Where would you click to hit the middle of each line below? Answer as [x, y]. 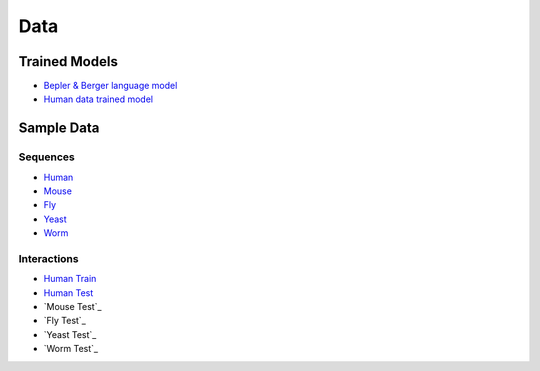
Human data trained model [98, 99]
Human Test [68, 292]
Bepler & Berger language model [110, 86]
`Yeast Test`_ [70, 334]
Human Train [70, 279]
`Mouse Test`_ [72, 307]
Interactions [48, 258]
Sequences [46, 157]
